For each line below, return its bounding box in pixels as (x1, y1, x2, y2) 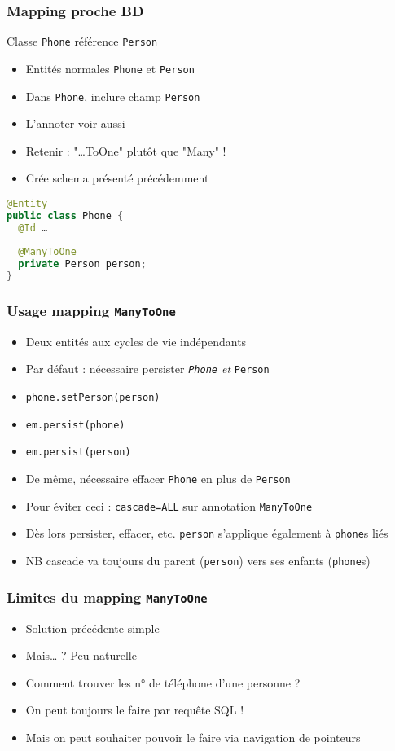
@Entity (7, 197, 48, 209)
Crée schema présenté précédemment (25, 169, 209, 187)
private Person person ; (18, 258, 147, 270)
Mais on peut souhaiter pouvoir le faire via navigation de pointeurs (25, 728, 361, 745)
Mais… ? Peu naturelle (25, 647, 137, 664)
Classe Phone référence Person (7, 33, 158, 50)
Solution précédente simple (25, 619, 160, 636)
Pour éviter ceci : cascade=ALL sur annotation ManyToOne (25, 497, 313, 514)
